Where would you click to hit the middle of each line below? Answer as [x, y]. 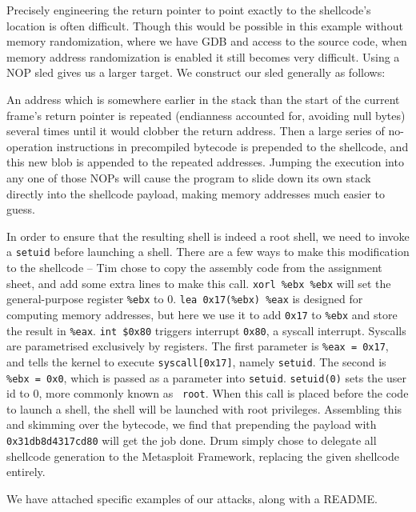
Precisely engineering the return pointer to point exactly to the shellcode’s [189, 10]
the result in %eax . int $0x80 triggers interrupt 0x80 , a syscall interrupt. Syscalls [206, 330]
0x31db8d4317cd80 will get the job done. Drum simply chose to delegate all [192, 440]
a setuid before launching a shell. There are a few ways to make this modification [208, 252]
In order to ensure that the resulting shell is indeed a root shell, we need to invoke [208, 236]
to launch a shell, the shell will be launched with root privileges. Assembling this [204, 408]
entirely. [26, 472]
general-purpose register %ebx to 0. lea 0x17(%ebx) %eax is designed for [185, 299]
